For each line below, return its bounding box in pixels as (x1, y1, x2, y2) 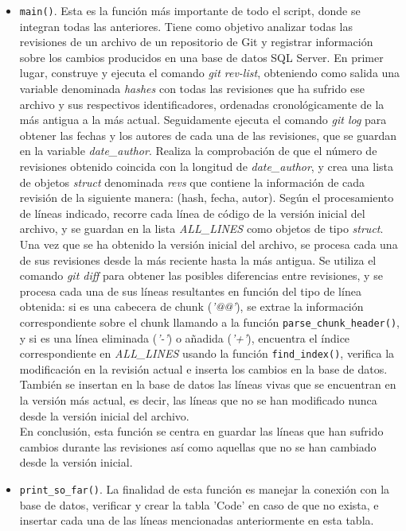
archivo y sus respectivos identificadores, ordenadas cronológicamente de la (19, 95, 385, 112)
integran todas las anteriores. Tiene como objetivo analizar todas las (19, 17, 353, 34)
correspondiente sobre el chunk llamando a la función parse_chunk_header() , (19, 313, 400, 330)
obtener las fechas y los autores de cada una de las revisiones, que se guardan (19, 126, 397, 143)
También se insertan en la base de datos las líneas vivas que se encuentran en (19, 376, 396, 393)
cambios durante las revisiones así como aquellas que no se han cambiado (19, 438, 377, 455)
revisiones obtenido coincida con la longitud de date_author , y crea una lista (19, 158, 394, 174)
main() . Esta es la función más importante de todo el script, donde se (19, 2, 361, 18)
